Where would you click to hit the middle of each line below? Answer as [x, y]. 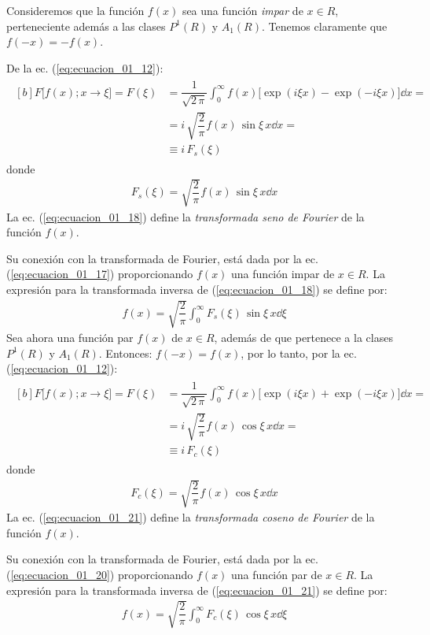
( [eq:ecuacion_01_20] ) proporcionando [100, 575]
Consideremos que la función [75, 10]
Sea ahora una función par [70, 338]
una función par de [277, 575]
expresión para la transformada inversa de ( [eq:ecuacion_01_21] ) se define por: [197, 590]
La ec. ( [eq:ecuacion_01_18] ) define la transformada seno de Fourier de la [186, 216]
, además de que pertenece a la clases [303, 338]
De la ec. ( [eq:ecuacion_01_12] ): [85, 67]
